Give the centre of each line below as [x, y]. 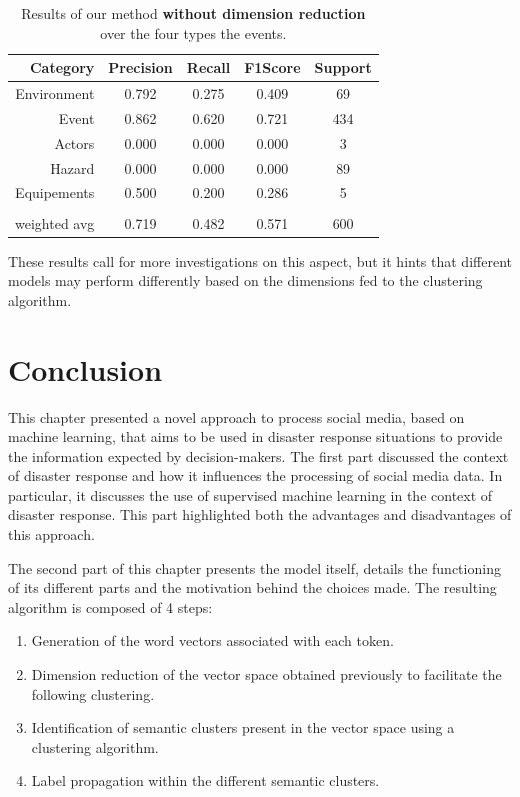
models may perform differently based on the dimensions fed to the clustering [245, 280]
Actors [74, 142]
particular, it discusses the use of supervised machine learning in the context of [250, 494]
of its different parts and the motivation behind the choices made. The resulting [252, 587]
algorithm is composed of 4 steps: [110, 606]
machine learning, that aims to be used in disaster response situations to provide [255, 436]
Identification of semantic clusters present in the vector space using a [243, 727]
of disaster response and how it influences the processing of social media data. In [255, 475]
